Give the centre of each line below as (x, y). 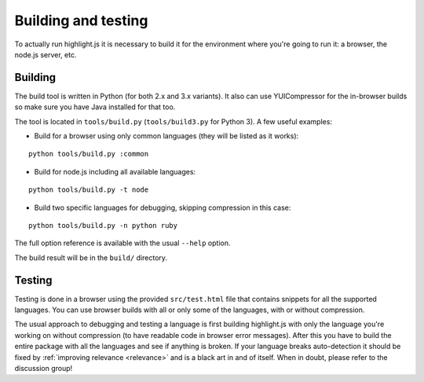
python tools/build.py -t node (89, 190)
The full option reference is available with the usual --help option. (122, 243)
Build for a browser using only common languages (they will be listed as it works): (166, 136)
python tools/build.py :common (89, 154)
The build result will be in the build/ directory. (91, 257)
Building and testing (81, 20)
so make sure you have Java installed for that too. (95, 107)
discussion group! (44, 368)
